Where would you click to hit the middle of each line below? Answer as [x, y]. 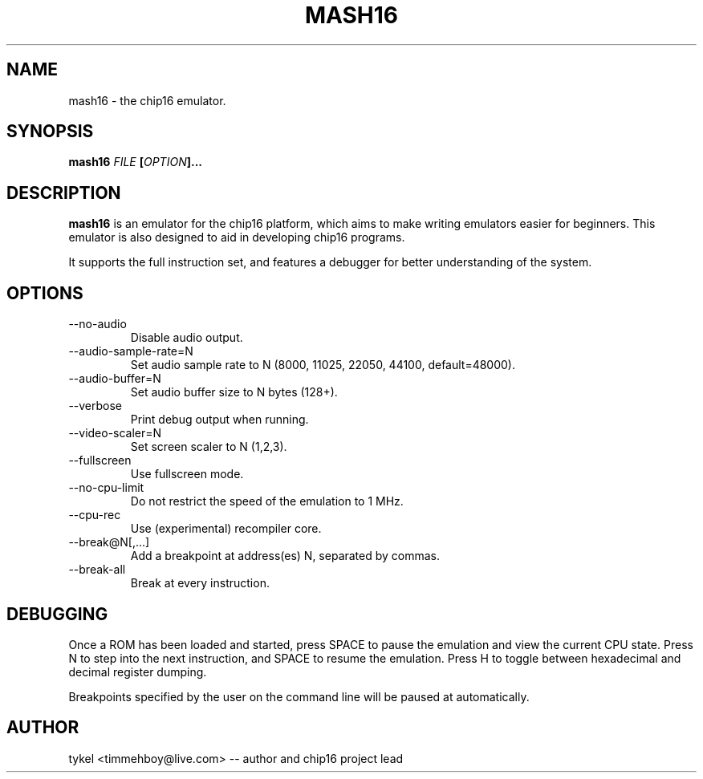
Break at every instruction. [200, 583]
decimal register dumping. [138, 671]
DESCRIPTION [64, 193]
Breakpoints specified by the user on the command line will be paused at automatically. [299, 696]
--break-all [97, 570]
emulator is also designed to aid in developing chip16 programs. [237, 237]
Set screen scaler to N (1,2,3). [209, 447]
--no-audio [98, 324]
